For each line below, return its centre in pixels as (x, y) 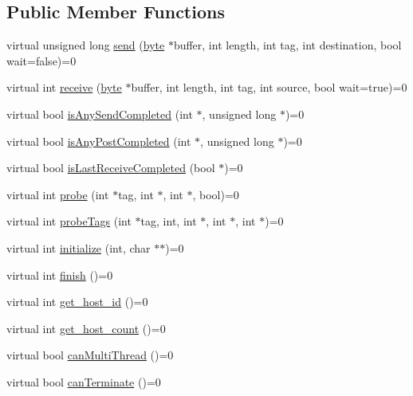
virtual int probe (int (58, 194)
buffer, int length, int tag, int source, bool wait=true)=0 (269, 87)
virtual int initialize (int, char (79, 247)
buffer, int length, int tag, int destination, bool (287, 45)
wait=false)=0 (41, 60)
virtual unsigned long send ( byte (86, 45)
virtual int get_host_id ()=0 (77, 302)
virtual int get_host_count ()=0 (86, 328)
